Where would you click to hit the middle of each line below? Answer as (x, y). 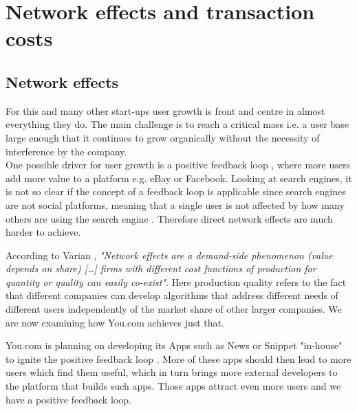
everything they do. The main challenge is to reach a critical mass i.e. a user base (177, 124)
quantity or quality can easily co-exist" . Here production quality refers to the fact (176, 281)
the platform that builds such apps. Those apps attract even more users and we (173, 386)
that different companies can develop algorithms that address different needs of (172, 295)
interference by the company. (66, 151)
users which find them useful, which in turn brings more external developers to (172, 372)
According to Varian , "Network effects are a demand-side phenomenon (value (169, 255)
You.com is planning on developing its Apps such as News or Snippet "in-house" (174, 345)
